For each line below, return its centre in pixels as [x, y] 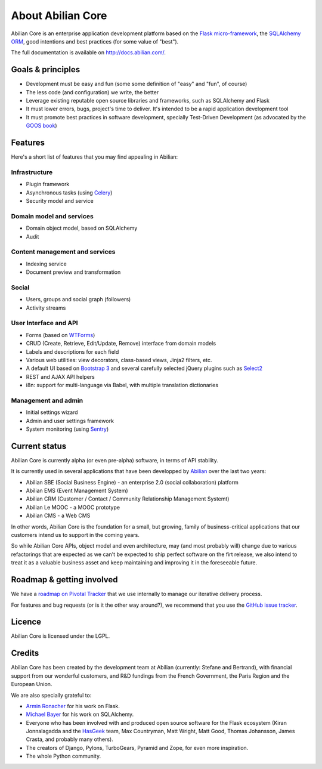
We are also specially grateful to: [51, 695]
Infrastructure [32, 172]
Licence [26, 622]
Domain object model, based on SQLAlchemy [82, 228]
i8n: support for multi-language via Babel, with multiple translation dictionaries [122, 385]
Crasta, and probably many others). [69, 739]
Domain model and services [52, 216]
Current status [39, 446]
